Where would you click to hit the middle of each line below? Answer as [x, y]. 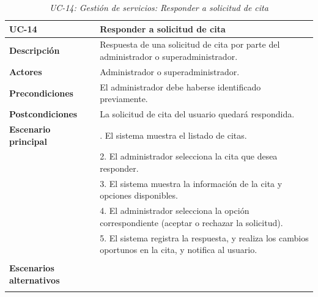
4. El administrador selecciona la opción [175, 211]
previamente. [124, 99]
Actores [26, 71]
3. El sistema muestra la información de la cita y [191, 183]
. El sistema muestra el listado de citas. [173, 135]
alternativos [35, 280]
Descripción [35, 50]
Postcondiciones [43, 114]
